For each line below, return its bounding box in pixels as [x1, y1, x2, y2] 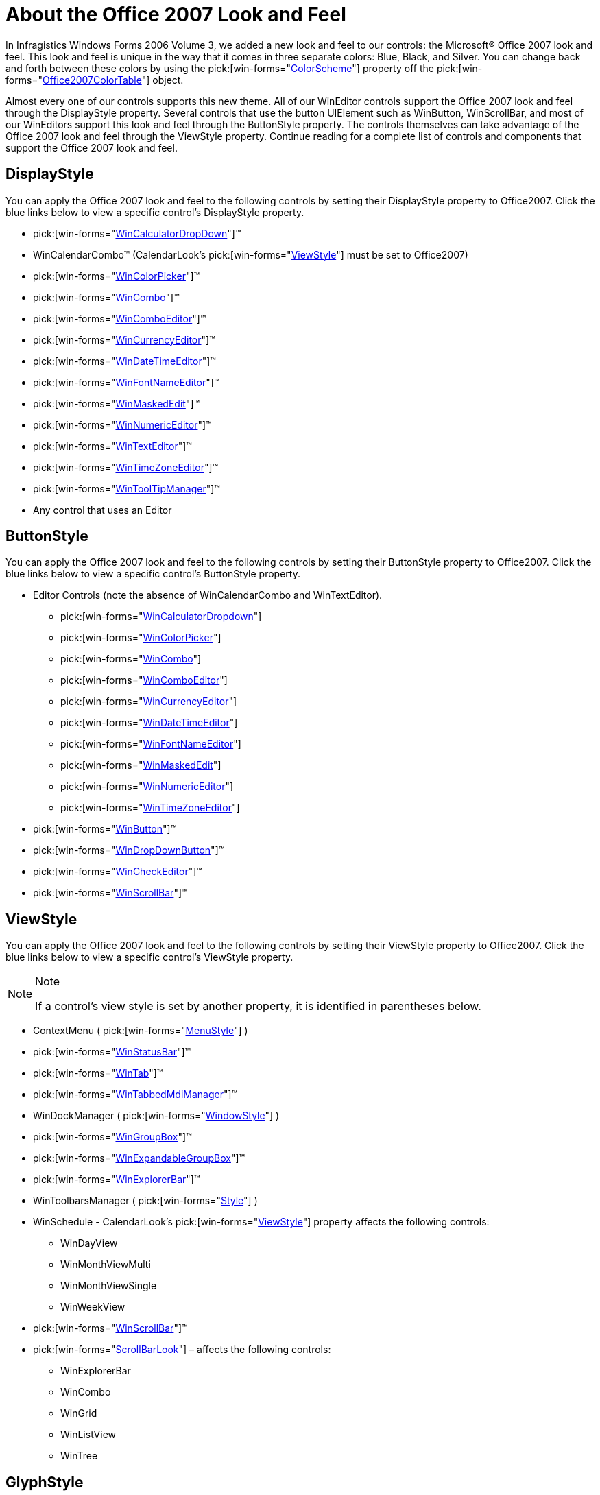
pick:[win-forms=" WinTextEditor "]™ [33, 440, 192, 452]
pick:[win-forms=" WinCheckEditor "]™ [33, 865, 202, 878]
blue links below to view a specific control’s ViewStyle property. [5, 951, 293, 964]
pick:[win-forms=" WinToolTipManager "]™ [33, 482, 220, 494]
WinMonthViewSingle [60, 1280, 157, 1292]
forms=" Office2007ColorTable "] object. [5, 73, 184, 86]
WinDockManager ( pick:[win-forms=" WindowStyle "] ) [33, 1110, 280, 1122]
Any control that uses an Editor [33, 503, 172, 516]
